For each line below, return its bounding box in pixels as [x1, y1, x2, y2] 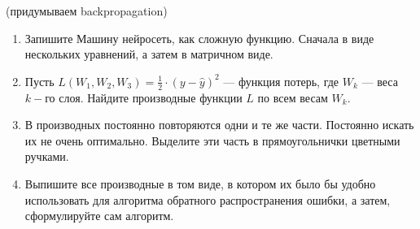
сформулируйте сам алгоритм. [24, 207, 174, 224]
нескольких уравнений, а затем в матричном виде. [24, 45, 273, 63]
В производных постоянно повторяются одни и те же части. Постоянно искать [24, 116, 414, 133]
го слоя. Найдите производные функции [45, 89, 243, 106]
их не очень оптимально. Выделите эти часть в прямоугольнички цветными [24, 132, 400, 149]
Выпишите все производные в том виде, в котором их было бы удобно [24, 175, 376, 192]
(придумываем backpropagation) [6, 2, 168, 19]
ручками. [24, 148, 69, 165]
